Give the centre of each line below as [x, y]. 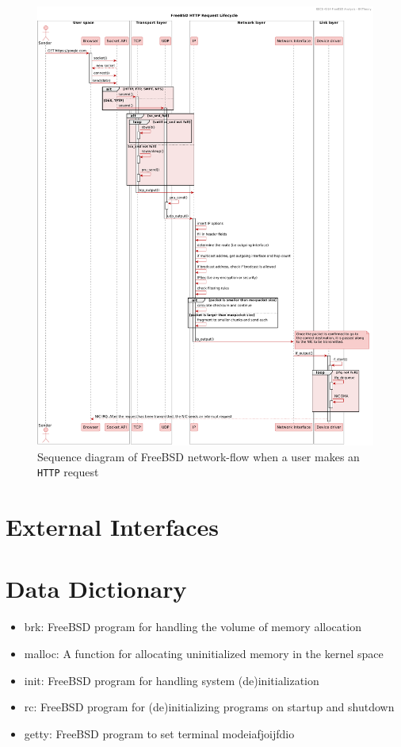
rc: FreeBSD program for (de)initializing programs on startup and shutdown [209, 707]
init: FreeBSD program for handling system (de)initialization [172, 680]
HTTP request [68, 472]
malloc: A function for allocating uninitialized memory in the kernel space [204, 654]
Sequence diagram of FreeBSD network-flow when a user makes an [199, 456]
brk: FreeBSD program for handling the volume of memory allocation [193, 627]
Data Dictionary [96, 589]
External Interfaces [112, 527]
